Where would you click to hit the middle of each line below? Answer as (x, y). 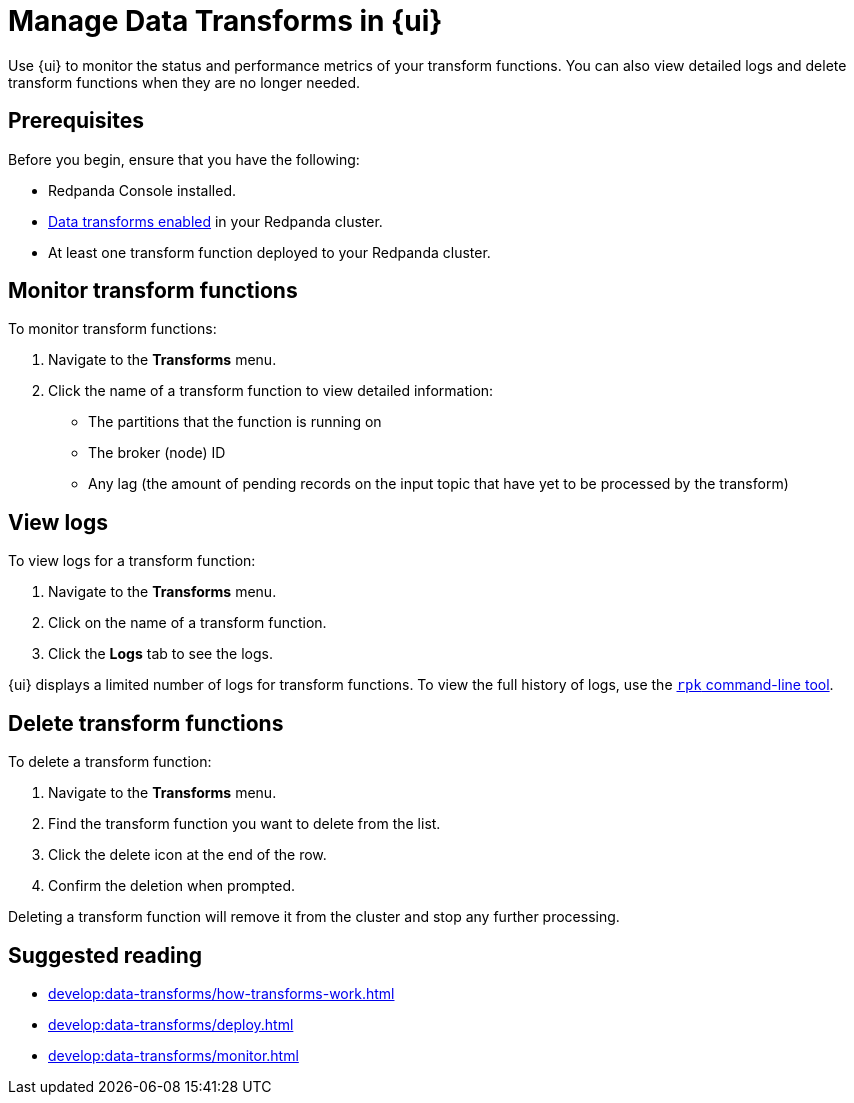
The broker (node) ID (157, 453)
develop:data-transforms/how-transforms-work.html (221, 993)
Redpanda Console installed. (142, 190)
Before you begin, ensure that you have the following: (184, 159)
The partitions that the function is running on (235, 422)
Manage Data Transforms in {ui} (225, 21)
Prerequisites (76, 121)
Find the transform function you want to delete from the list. (244, 824)
